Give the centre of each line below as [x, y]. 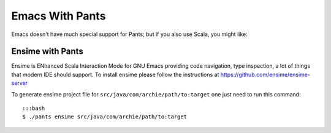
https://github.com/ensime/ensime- [265, 74]
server [20, 83]
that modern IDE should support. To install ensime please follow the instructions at [115, 74]
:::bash [34, 109]
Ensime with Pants [48, 52]
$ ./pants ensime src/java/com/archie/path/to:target [105, 117]
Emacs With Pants [59, 16]
